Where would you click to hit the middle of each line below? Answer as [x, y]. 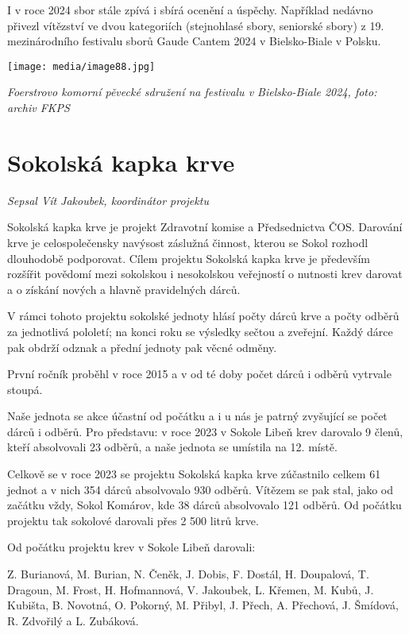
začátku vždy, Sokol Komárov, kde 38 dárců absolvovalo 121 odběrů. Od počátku [204, 505]
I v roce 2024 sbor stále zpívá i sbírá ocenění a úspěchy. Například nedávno [190, 10]
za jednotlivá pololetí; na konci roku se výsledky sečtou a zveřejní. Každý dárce [200, 331]
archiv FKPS [39, 108]
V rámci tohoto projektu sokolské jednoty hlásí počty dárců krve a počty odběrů [203, 316]
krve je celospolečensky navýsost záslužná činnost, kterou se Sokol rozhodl [188, 242]
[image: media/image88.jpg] [81, 66]
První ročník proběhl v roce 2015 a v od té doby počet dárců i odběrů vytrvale [199, 374]
